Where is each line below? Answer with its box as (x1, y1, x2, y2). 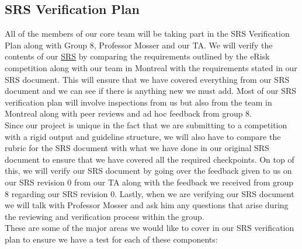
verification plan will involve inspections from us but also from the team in (5, 96, 272, 108)
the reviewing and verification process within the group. (5, 210, 204, 222)
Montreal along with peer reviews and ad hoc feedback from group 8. (5, 107, 252, 120)
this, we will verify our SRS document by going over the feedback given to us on (5, 164, 292, 177)
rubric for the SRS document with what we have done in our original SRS (5, 142, 269, 154)
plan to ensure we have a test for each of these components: (5, 233, 218, 245)
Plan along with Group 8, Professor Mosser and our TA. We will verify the (5, 38, 273, 51)
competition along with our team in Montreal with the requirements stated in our (5, 61, 297, 73)
